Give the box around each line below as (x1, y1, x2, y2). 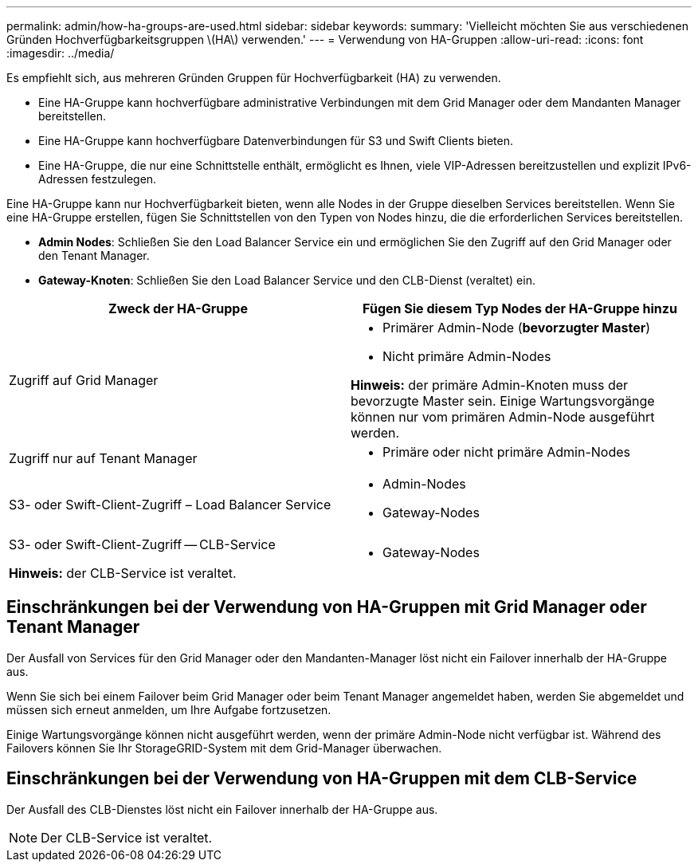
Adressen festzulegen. (38, 172, 157, 186)
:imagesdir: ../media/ (6, 46, 115, 60)
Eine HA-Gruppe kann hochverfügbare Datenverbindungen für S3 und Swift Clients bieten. (38, 134, 514, 147)
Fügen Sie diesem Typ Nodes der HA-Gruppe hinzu (363, 300, 677, 316)
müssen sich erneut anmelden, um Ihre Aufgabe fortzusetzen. (6, 702, 331, 717)
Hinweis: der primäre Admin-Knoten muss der (351, 377, 629, 393)
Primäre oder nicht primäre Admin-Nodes (382, 444, 630, 460)
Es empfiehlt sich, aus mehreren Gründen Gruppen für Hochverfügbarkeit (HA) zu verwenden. (6, 71, 501, 84)
